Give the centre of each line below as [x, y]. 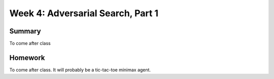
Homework [27, 57]
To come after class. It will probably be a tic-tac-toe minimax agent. [80, 70]
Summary [25, 31]
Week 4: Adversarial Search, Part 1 [84, 13]
